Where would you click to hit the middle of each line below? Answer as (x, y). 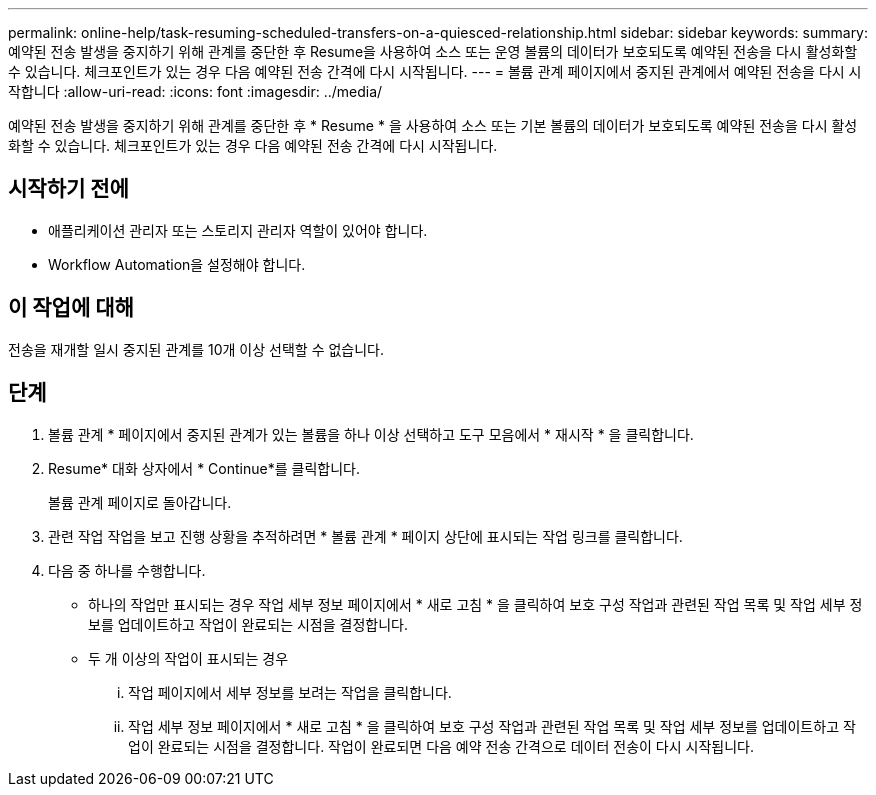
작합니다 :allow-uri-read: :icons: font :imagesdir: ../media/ (195, 91)
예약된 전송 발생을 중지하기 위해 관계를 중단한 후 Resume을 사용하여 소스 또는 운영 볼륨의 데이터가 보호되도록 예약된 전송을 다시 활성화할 (433, 51)
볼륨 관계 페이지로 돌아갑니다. (140, 502)
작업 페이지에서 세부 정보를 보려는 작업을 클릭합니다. (290, 692)
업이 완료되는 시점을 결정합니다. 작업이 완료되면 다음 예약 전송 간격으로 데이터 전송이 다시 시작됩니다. (441, 746)
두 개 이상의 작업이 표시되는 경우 (188, 658)
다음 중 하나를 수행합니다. (127, 570)
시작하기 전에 (68, 189)
